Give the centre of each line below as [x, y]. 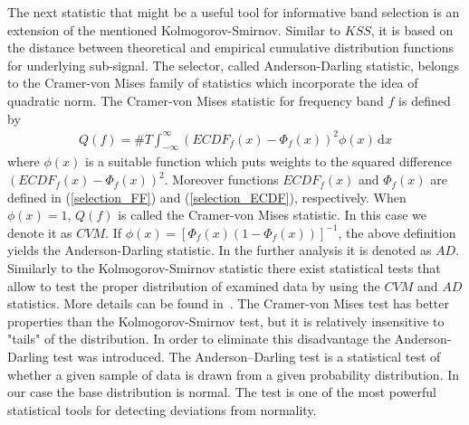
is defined [425, 100]
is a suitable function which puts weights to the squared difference [268, 161]
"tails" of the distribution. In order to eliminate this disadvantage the [199, 339]
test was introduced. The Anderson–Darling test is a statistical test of [247, 357]
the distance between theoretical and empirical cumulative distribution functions [231, 47]
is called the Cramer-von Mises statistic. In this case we [272, 215]
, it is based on [412, 29]
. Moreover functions [221, 179]
